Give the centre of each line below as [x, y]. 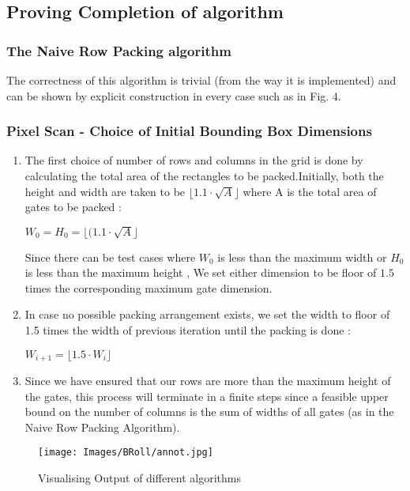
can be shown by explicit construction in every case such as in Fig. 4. [174, 95]
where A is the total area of [310, 191]
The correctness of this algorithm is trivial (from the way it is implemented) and [201, 80]
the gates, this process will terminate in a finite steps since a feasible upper [207, 396]
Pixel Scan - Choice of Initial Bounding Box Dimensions [189, 131]
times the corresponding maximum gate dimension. [149, 287]
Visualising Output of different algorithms [140, 478]
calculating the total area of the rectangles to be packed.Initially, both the [204, 176]
